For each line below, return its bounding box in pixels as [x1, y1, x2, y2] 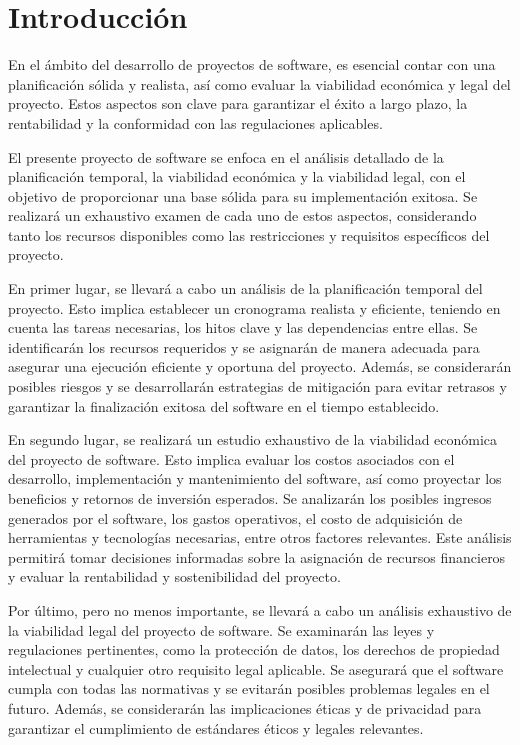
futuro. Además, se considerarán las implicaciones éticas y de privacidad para [8, 697, 482, 718]
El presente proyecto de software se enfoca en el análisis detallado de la [8, 146, 444, 167]
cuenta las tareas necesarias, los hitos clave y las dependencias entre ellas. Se [8, 317, 478, 338]
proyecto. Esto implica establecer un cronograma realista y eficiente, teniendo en [8, 297, 501, 318]
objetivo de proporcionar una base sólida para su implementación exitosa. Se [8, 185, 478, 206]
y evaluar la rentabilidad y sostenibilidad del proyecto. [8, 566, 341, 587]
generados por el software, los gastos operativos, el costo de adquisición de [8, 507, 463, 528]
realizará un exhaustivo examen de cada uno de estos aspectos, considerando [8, 205, 477, 226]
